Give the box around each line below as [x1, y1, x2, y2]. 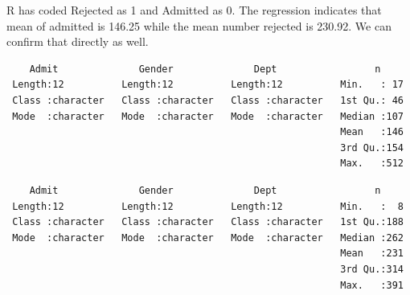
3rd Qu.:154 [340, 141, 404, 154]
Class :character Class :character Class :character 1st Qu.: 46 [12, 94, 404, 106]
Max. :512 [340, 158, 404, 170]
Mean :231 [340, 248, 404, 260]
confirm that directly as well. [6, 33, 149, 50]
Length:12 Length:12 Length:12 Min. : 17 [12, 79, 404, 91]
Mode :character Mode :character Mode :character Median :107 [12, 110, 404, 122]
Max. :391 [340, 279, 404, 291]
